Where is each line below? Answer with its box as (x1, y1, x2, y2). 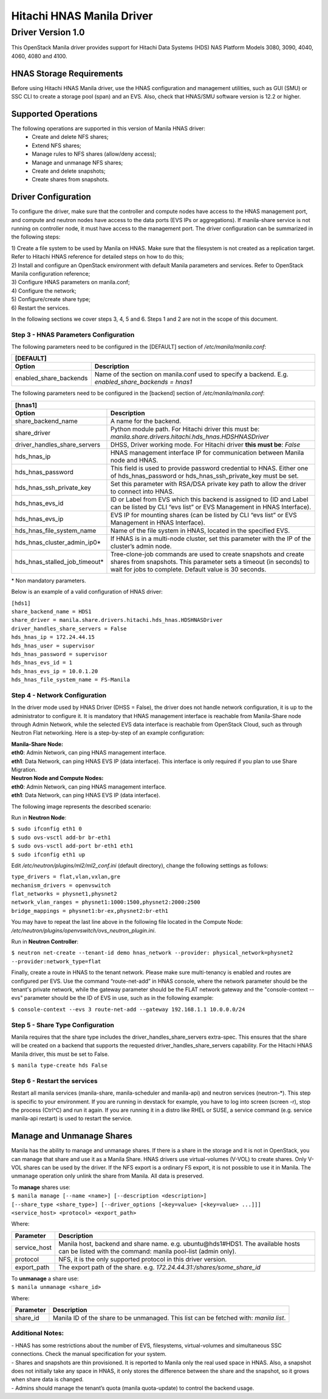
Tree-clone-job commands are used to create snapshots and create (110, 549, 305, 558)
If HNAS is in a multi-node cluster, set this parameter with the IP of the (110, 534, 311, 543)
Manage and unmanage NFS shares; (32, 159, 123, 166)
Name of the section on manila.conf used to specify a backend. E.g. (94, 370, 289, 379)
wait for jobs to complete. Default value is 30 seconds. (110, 565, 267, 573)
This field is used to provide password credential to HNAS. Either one (110, 464, 309, 472)
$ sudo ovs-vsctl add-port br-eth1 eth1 (11, 843, 134, 850)
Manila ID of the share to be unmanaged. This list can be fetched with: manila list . (52, 1314, 286, 1322)
